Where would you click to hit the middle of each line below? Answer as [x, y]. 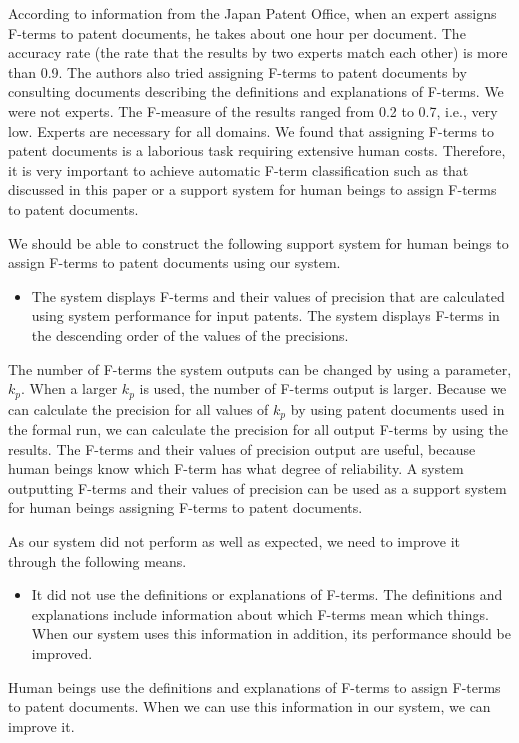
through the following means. [97, 560]
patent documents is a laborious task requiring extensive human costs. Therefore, [257, 150]
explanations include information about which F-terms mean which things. [260, 613]
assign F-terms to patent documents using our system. [174, 262]
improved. [62, 652]
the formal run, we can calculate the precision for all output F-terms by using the [258, 429]
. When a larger [69, 388]
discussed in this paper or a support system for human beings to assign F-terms [252, 189]
